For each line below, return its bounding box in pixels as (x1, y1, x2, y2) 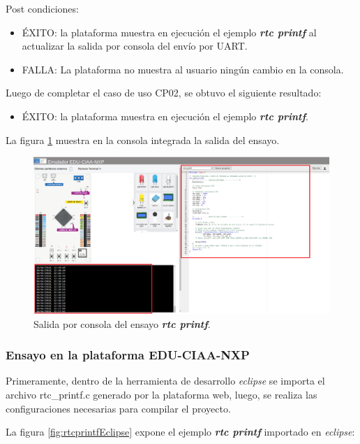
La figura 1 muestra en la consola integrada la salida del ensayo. (6, 132, 280, 147)
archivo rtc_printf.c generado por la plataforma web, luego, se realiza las (6, 387, 317, 401)
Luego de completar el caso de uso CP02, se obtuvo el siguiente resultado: (6, 85, 322, 100)
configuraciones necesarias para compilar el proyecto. (6, 401, 231, 415)
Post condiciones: (6, 1, 79, 15)
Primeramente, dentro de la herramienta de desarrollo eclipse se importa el (6, 373, 325, 388)
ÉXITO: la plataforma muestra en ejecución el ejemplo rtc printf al (22, 24, 317, 39)
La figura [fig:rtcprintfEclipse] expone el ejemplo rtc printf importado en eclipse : (6, 424, 355, 439)
